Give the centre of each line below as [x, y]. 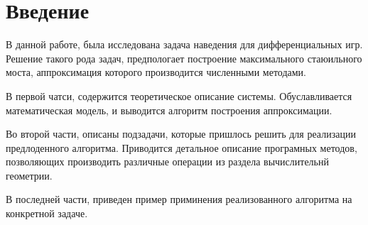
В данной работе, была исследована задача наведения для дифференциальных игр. [184, 44]
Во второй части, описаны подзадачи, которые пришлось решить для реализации [181, 134]
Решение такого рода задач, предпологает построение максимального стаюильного [184, 58]
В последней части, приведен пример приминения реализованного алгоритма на [179, 199]
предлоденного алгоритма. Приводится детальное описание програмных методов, [182, 147]
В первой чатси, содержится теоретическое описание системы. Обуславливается [179, 95]
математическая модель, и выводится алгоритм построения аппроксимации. [169, 110]
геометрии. [29, 175]
